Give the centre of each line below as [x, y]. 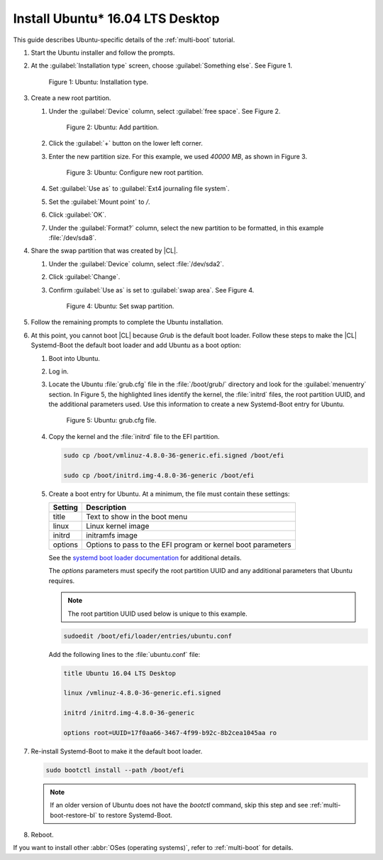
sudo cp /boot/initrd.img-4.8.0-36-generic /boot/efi [159, 475]
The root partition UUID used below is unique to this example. [157, 614]
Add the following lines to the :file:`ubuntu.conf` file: [124, 654]
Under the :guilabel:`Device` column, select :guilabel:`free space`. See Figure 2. [165, 111]
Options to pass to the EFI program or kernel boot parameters [189, 545]
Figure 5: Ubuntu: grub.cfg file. [111, 420]
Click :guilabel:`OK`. [77, 215]
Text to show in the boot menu [137, 517]
